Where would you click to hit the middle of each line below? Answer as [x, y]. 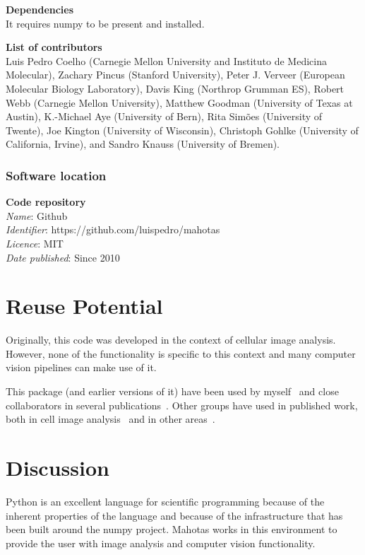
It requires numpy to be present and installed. [105, 23]
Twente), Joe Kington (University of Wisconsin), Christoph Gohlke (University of [182, 130]
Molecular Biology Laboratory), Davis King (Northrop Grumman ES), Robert [175, 88]
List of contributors [54, 47]
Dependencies [40, 9]
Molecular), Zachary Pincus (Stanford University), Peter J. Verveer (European [175, 75]
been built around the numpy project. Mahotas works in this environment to [172, 529]
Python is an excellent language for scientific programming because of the [165, 501]
